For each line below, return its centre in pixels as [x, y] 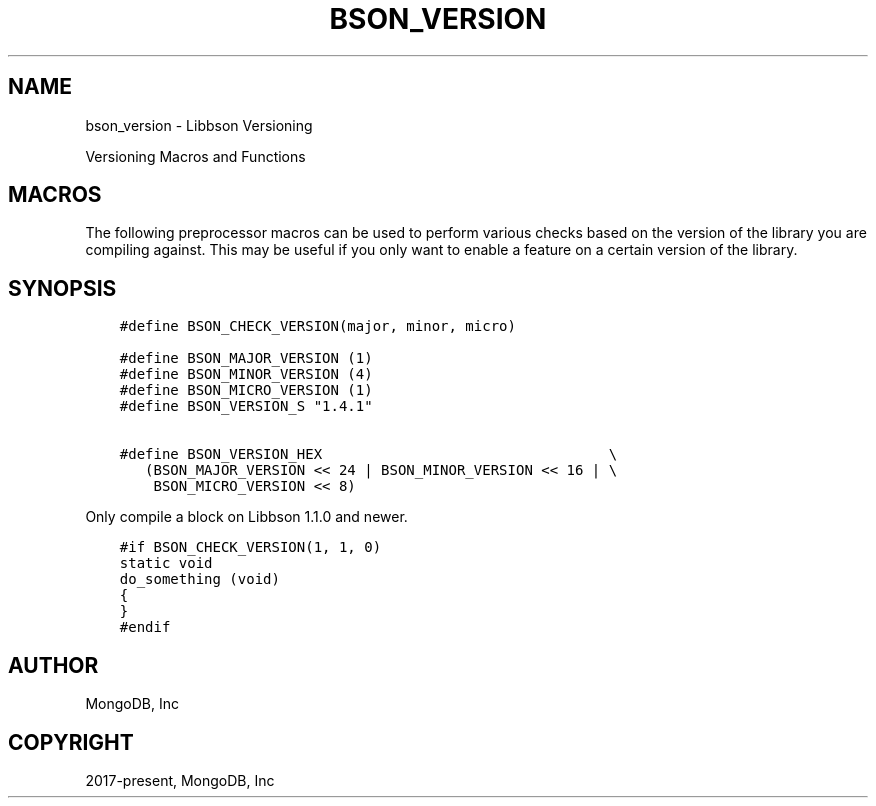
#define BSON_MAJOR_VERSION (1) [246, 358]
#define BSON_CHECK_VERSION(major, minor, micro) [317, 326]
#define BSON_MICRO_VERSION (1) [246, 390]
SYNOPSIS [62, 288]
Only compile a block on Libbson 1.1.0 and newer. [246, 517]
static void [166, 563]
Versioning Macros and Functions [195, 156]
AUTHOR [53, 665]
